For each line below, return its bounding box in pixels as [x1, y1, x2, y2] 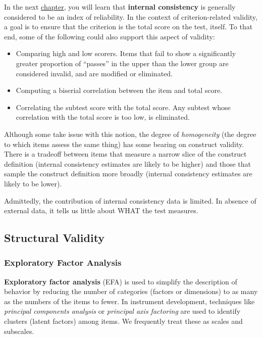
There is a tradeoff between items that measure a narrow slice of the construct [4, 149, 247, 159]
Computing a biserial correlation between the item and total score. [16, 85, 223, 95]
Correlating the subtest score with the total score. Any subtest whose [16, 102, 231, 112]
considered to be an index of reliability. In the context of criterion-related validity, [4, 11, 257, 22]
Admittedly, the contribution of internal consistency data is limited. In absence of [4, 195, 256, 206]
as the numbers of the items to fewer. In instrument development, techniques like [4, 296, 255, 306]
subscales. [4, 325, 34, 336]
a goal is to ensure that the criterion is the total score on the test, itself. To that [4, 21, 253, 32]
